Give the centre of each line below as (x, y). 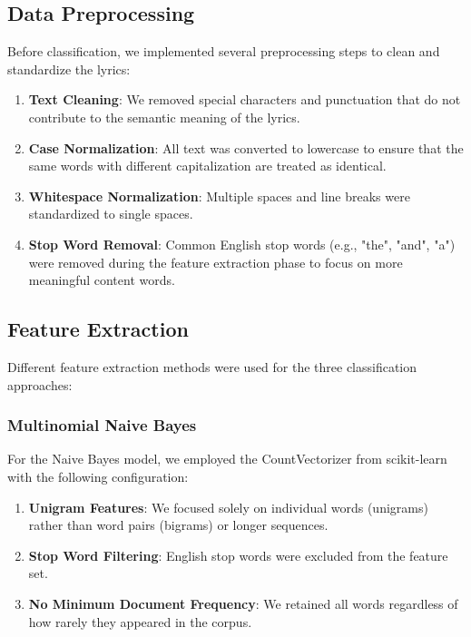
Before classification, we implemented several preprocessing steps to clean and (224, 51)
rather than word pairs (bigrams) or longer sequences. (178, 525)
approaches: (40, 384)
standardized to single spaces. (111, 214)
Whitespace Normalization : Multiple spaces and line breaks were (219, 196)
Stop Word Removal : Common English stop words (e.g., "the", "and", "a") (242, 244)
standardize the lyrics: (69, 69)
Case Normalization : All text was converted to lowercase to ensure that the (246, 147)
